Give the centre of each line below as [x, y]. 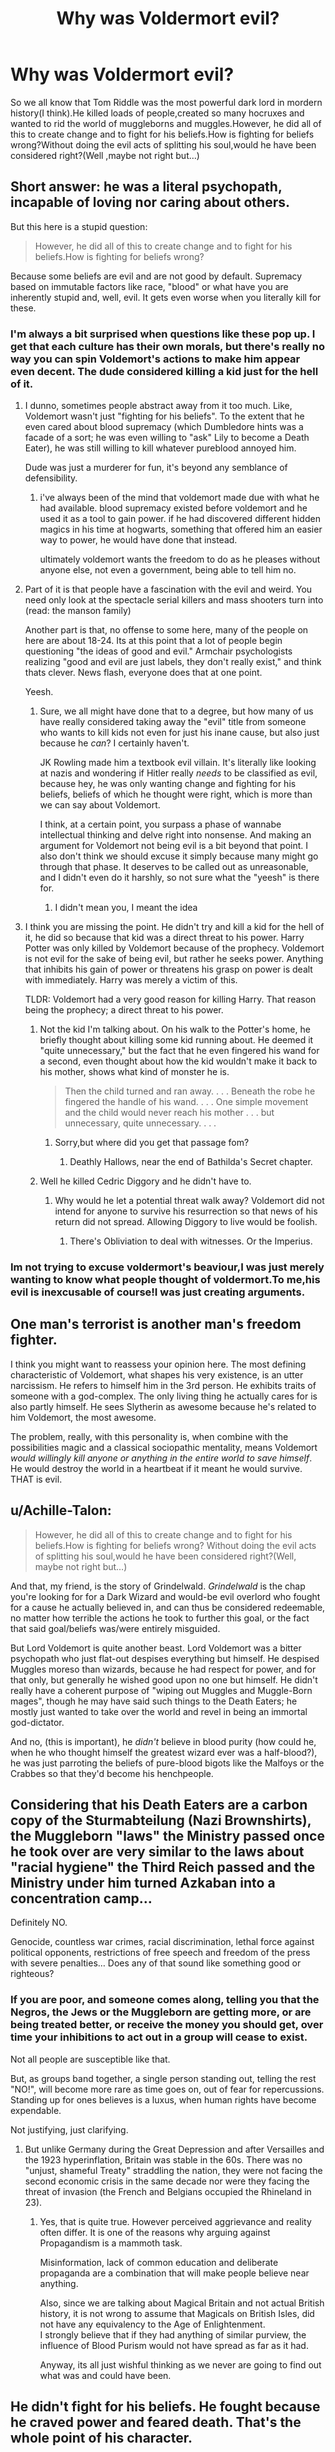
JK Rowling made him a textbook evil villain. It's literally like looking [178, 763]
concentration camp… [81, 1898]
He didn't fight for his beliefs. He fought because [165, 2407]
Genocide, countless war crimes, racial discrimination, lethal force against [162, 1942]
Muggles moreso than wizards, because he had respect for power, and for [163, 1669]
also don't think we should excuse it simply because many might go [179, 856]
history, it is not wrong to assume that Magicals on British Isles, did [177, 2313]
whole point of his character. [101, 2438]
